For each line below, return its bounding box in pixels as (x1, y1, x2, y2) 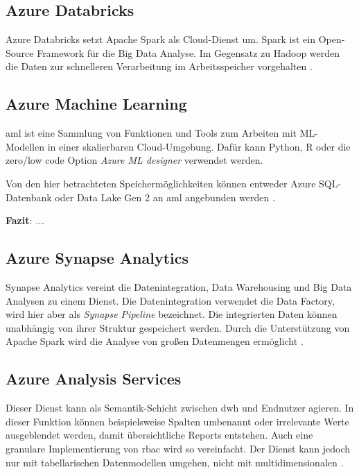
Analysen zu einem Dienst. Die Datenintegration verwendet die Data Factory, (6, 293, 335, 307)
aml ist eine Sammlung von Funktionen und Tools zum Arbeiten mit (6, 126, 297, 140)
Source (6, 45, 34, 60)
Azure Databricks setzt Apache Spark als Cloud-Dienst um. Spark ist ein (6, 32, 315, 46)
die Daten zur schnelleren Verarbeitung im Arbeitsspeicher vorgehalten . (6, 59, 313, 74)
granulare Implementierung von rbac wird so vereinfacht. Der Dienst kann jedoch (6, 441, 351, 455)
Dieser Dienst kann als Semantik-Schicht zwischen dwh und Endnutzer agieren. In (6, 400, 354, 415)
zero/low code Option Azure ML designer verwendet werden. (6, 153, 263, 167)
